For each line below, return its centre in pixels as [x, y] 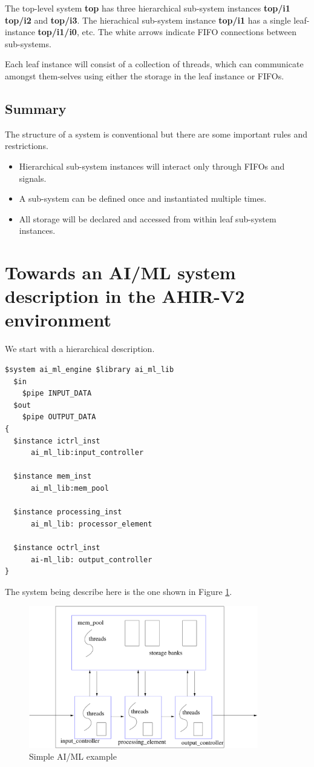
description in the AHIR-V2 [125, 296]
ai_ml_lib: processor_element [91, 524]
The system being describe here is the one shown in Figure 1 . [119, 591]
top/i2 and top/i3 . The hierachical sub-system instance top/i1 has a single [148, 20]
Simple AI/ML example [73, 756]
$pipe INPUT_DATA [57, 393]
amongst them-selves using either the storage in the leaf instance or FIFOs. [145, 75]
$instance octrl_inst [57, 547]
